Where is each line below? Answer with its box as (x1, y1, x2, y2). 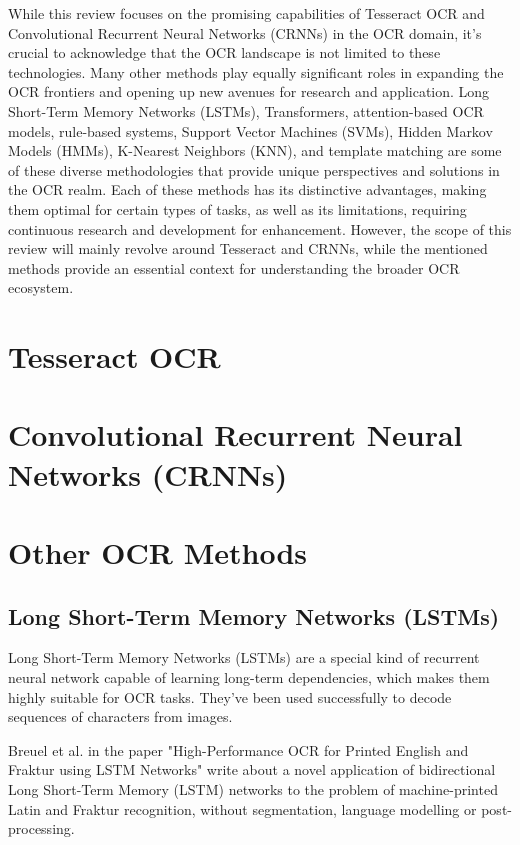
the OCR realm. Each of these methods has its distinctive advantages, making (8, 179, 487, 200)
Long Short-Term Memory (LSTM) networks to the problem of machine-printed (8, 778, 498, 799)
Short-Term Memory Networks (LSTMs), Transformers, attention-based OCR (8, 100, 484, 121)
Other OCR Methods (8, 532, 308, 573)
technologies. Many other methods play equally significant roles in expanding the (8, 61, 504, 82)
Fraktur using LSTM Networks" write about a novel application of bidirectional (8, 759, 496, 780)
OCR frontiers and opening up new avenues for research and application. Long (8, 81, 490, 102)
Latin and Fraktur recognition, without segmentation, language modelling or (8, 798, 477, 819)
